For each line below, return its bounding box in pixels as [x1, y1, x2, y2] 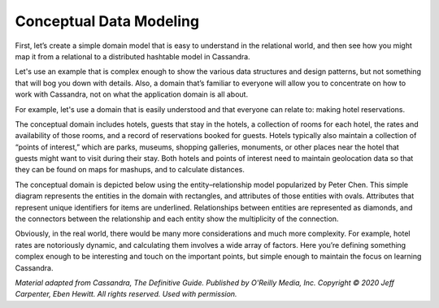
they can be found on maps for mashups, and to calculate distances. [15, 165, 246, 175]
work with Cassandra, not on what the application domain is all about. [15, 89, 248, 99]
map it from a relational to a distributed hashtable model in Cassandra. [15, 51, 251, 61]
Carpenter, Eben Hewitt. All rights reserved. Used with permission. [15, 289, 237, 299]
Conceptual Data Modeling [15, 12, 199, 30]
